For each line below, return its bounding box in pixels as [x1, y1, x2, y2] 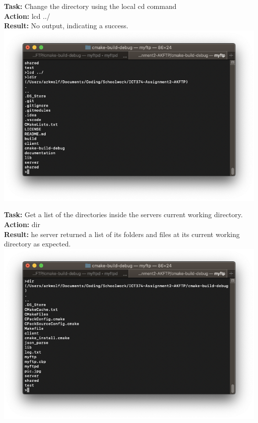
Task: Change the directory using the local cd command [4, 1, 177, 11]
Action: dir [4, 219, 40, 230]
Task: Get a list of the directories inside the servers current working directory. [4, 209, 243, 220]
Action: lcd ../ [4, 10, 51, 21]
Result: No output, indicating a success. [4, 20, 129, 31]
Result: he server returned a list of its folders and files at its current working [4, 229, 240, 239]
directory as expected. [4, 239, 71, 249]
